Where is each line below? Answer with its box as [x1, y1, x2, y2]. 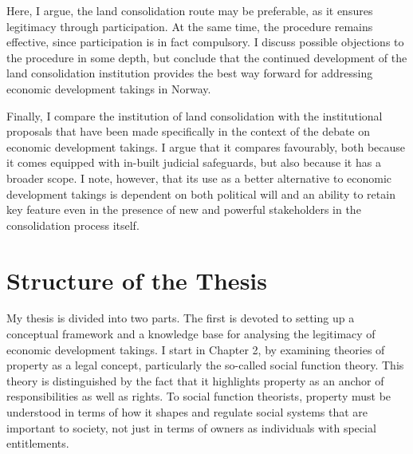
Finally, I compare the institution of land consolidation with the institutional [6, 107, 383, 124]
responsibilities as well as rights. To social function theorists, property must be [6, 388, 391, 405]
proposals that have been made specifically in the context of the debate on [6, 123, 371, 140]
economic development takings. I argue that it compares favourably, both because [6, 138, 406, 155]
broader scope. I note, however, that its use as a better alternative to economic [6, 169, 392, 186]
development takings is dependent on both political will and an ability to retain [6, 185, 395, 202]
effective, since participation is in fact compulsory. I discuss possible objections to [6, 34, 404, 50]
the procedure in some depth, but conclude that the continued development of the [6, 49, 407, 65]
